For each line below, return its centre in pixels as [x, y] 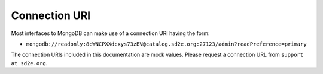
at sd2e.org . [29, 63]
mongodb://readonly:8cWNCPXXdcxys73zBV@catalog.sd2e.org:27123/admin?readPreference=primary [167, 44]
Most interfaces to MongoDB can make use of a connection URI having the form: [110, 33]
